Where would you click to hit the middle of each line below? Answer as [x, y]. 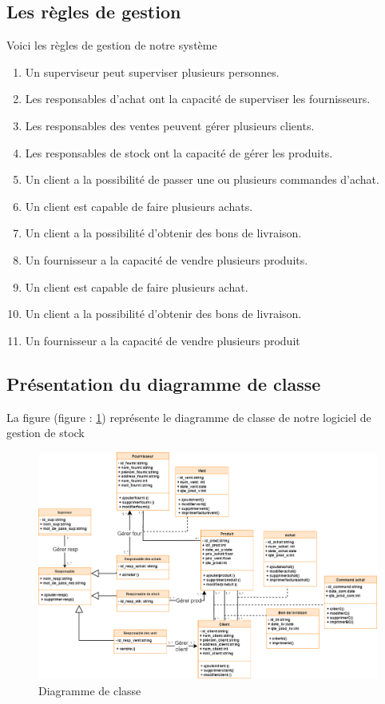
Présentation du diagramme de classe [164, 383]
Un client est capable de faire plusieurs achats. [139, 206]
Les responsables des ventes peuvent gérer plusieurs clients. [170, 125]
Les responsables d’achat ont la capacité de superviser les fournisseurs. [198, 99]
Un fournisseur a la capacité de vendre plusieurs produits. [167, 259]
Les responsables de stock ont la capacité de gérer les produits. [179, 152]
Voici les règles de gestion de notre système [112, 45]
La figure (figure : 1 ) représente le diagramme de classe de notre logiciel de [189, 417]
